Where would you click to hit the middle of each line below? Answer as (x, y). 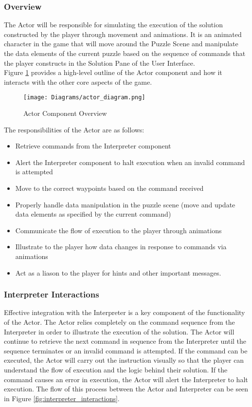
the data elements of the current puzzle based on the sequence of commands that (125, 53)
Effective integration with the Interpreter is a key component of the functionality (125, 312)
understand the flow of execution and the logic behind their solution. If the (116, 369)
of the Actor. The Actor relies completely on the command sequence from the (119, 322)
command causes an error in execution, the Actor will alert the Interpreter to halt (126, 379)
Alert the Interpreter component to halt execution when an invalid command (130, 162)
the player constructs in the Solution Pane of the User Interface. (99, 63)
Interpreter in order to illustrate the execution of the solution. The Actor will (119, 331)
